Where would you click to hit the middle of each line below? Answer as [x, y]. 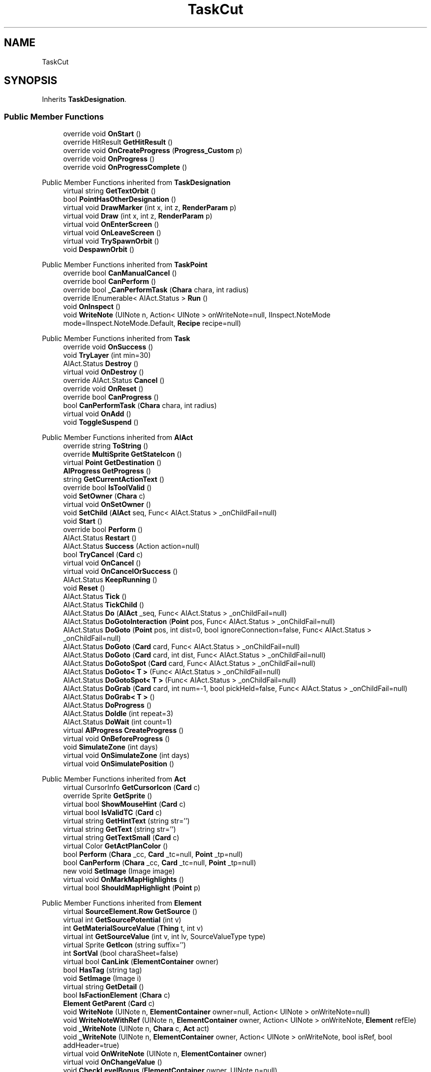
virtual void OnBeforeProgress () [117, 739]
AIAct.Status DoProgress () [107, 705]
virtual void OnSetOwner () [107, 504]
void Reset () [84, 588]
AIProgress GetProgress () [107, 471]
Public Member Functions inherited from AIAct [117, 438]
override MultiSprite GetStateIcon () [123, 454]
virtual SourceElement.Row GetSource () [130, 912]
